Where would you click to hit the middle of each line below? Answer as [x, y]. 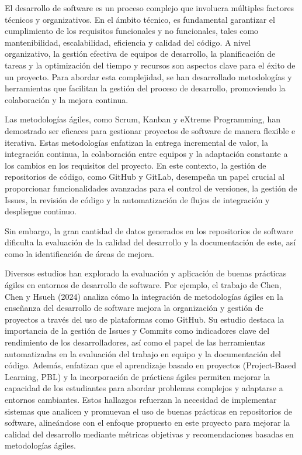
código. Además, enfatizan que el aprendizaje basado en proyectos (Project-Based [150, 365]
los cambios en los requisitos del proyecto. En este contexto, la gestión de [136, 165]
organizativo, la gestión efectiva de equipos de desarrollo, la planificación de [140, 54]
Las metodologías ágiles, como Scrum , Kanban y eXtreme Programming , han [143, 119]
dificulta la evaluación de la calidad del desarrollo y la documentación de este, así [150, 242]
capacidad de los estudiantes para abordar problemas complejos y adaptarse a [144, 388]
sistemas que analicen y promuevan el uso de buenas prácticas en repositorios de [148, 411]
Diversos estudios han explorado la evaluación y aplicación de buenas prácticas [146, 273]
